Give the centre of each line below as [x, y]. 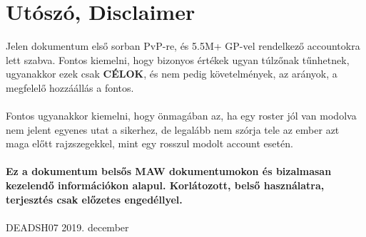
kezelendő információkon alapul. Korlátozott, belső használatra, [165, 185]
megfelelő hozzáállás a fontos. [70, 87]
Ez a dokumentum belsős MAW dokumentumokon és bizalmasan [169, 171]
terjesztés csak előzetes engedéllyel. [94, 199]
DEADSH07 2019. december [67, 227]
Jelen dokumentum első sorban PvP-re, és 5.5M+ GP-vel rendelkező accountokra [183, 46]
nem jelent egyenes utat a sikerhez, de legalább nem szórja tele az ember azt [173, 129]
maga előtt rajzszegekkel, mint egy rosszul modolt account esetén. [149, 143]
